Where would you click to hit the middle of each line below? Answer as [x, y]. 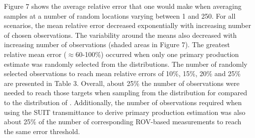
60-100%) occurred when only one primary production [157, 54]
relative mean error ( [35, 54]
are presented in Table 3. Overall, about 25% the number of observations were [122, 83]
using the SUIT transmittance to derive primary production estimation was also [125, 112]
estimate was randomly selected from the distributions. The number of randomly [126, 64]
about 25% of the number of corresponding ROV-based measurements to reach [123, 122]
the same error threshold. [42, 131]
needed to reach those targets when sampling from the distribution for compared [126, 93]
